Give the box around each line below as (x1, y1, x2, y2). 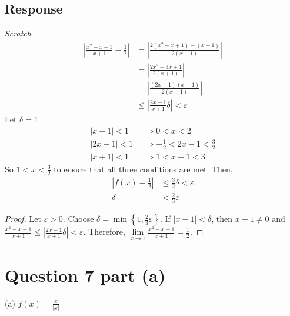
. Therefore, (83, 225, 125, 238)
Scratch (5, 27, 31, 39)
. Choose (62, 212, 94, 225)
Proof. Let (5, 212, 41, 225)
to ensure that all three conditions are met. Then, (54, 162, 233, 175)
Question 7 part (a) (5, 262, 166, 287)
